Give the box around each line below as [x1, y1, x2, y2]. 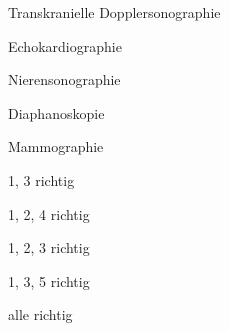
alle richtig [8, 304, 73, 325]
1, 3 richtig [8, 169, 75, 190]
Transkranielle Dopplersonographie [8, 2, 221, 22]
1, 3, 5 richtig [8, 270, 90, 291]
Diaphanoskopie [8, 102, 105, 123]
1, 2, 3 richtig [8, 237, 90, 258]
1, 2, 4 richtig [8, 203, 90, 224]
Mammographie [8, 136, 104, 157]
